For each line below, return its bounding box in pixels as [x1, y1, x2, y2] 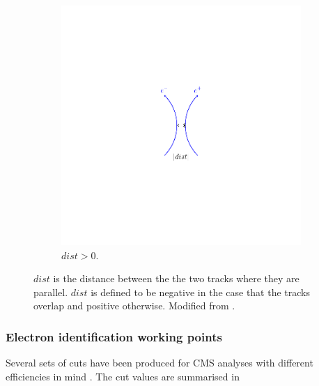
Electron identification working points [6, 327, 222, 345]
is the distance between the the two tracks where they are [53, 271, 299, 286]
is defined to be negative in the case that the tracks [91, 284, 310, 299]
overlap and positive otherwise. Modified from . [33, 298, 235, 313]
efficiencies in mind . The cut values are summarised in [6, 369, 240, 383]
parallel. [33, 284, 68, 299]
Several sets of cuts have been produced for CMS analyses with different [6, 355, 313, 370]
